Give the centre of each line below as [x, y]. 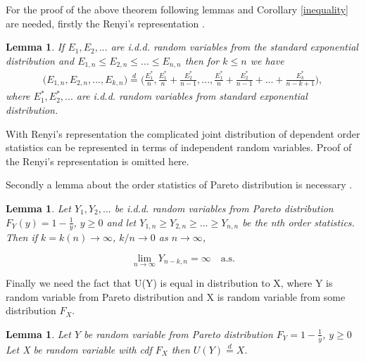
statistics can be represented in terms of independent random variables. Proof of [179, 147]
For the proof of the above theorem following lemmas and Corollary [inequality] [177, 9]
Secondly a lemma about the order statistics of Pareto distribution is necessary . [179, 185]
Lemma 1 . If [35, 47]
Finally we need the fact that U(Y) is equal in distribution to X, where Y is [169, 283]
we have [267, 60]
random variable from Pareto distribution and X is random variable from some [176, 296]
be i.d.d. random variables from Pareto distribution [224, 208]
